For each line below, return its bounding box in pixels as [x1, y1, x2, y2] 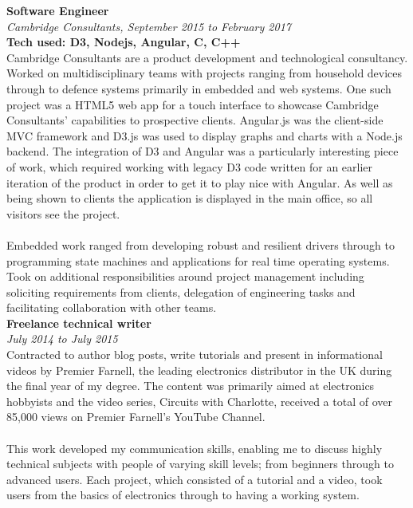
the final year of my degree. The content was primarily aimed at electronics [6, 377, 375, 394]
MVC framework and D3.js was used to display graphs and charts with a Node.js [6, 127, 403, 144]
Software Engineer [6, 2, 109, 18]
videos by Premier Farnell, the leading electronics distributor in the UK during [6, 361, 392, 378]
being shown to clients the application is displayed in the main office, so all [6, 190, 373, 207]
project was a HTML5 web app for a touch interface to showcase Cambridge [6, 96, 379, 112]
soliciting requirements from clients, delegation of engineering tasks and [6, 283, 356, 300]
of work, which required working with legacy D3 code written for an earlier [6, 158, 373, 175]
